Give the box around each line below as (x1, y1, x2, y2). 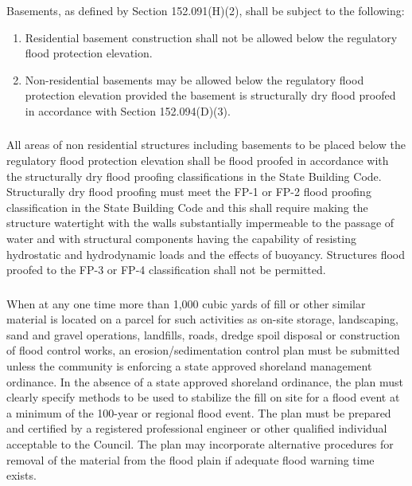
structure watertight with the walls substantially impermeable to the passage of (6, 214, 395, 231)
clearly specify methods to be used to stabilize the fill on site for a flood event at (6, 389, 400, 406)
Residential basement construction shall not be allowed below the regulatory (25, 29, 398, 45)
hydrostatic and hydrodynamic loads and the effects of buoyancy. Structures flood (6, 245, 406, 262)
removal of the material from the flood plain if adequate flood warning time (6, 451, 375, 468)
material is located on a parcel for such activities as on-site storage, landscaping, (6, 311, 398, 327)
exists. (6, 467, 37, 484)
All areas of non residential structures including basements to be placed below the (6, 136, 406, 153)
